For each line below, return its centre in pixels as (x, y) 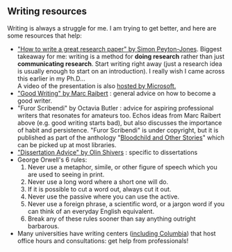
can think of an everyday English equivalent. (91, 211)
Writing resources (47, 11)
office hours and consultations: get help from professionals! (103, 241)
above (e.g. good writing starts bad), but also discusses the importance (119, 123)
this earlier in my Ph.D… (51, 78)
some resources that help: (44, 35)
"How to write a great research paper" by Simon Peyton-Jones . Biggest (119, 49)
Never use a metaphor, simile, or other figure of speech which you (122, 167)
